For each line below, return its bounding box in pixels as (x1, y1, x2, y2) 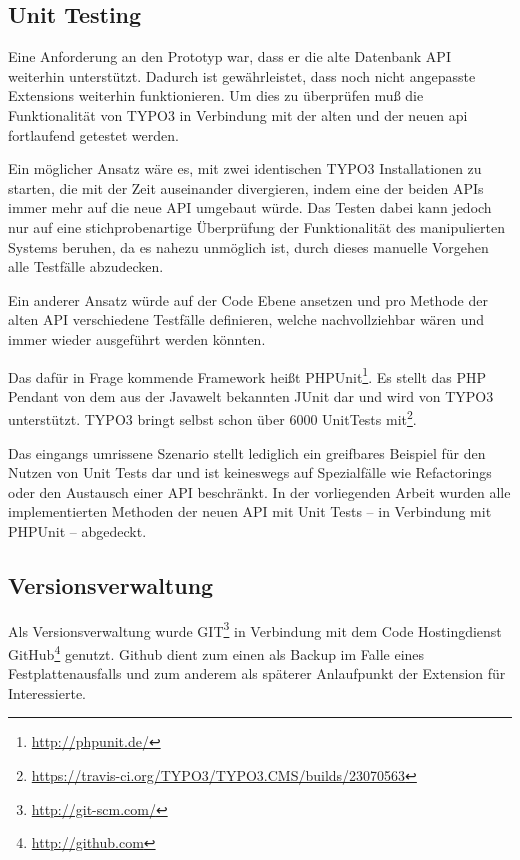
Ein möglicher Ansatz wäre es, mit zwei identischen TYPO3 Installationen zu (8, 158, 482, 179)
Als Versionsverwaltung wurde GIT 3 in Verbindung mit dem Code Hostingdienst (8, 617, 502, 641)
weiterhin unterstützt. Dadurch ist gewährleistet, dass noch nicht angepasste (8, 65, 476, 86)
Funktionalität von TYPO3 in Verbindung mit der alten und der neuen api (8, 104, 468, 125)
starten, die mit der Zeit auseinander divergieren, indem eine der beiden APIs (8, 177, 484, 198)
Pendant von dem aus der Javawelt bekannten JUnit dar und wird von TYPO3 (8, 385, 494, 406)
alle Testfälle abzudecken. (8, 256, 164, 277)
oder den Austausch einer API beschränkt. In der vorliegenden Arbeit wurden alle (8, 481, 511, 502)
